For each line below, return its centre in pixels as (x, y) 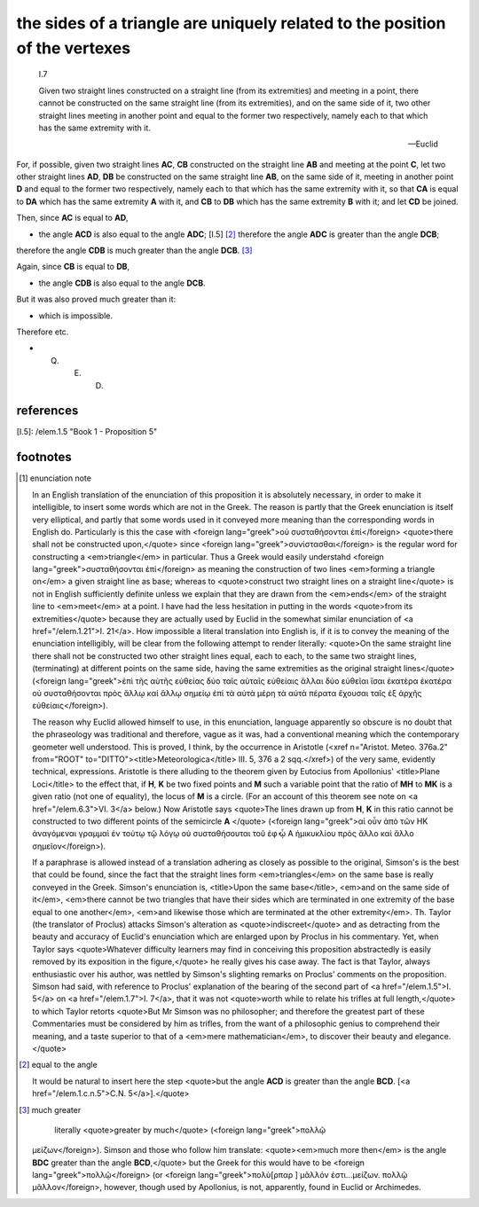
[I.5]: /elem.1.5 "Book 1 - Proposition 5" (87, 432)
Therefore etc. (43, 332)
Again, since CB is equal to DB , (73, 267)
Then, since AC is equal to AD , (72, 218)
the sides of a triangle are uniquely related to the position (231, 23)
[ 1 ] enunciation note (55, 478)
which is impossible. (76, 316)
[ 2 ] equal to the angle (58, 1065)
